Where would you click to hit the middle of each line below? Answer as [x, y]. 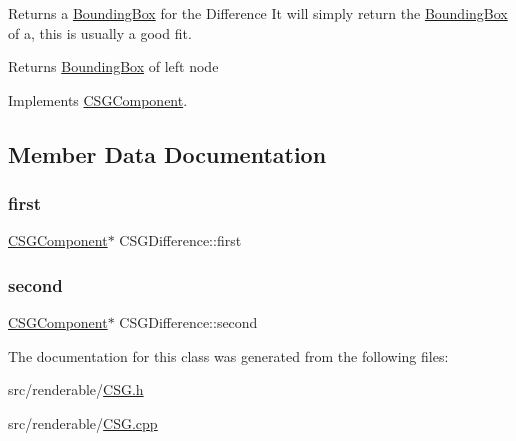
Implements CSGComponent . [98, 99]
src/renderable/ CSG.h [76, 389]
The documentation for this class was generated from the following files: [228, 355]
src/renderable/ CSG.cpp [83, 422]
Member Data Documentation [167, 153]
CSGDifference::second [188, 322]
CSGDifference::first [180, 240]
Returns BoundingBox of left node [113, 66]
